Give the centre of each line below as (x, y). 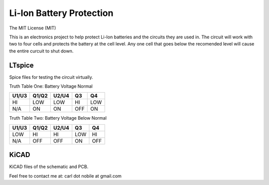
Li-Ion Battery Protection (61, 13)
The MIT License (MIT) (33, 28)
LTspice (21, 65)
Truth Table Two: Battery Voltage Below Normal (58, 118)
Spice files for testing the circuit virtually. (51, 77)
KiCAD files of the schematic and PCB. (49, 167)
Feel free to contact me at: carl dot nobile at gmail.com (66, 176)
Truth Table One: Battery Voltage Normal (51, 86)
